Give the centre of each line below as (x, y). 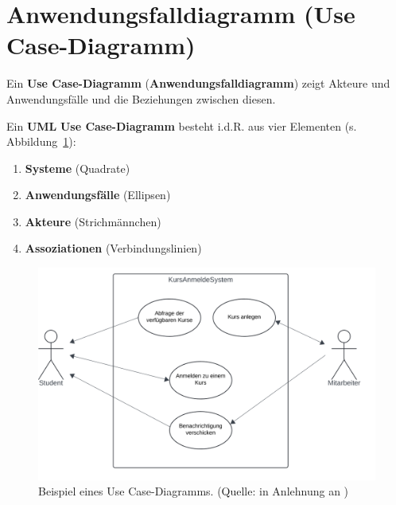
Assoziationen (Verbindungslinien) (113, 248)
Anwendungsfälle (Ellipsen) (98, 195)
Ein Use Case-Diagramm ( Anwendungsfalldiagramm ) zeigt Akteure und (198, 83)
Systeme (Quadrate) (78, 168)
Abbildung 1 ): (41, 141)
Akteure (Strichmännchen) (93, 221)
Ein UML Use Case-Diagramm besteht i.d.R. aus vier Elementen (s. (182, 125)
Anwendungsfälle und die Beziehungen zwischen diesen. (141, 98)
